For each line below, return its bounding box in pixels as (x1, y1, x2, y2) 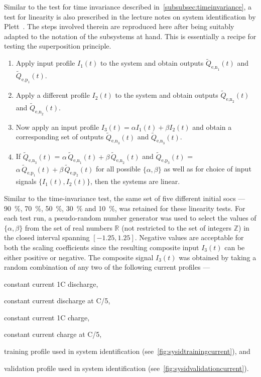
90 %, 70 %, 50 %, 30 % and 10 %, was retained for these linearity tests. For (4, 203, 245, 213)
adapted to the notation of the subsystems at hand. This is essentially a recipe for (4, 31, 256, 41)
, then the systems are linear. (90, 176, 180, 186)
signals (16, 176, 37, 186)
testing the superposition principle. (4, 41, 111, 51)
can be (224, 242, 245, 252)
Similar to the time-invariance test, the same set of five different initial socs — (4, 193, 245, 203)
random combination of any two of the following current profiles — (4, 262, 210, 272)
